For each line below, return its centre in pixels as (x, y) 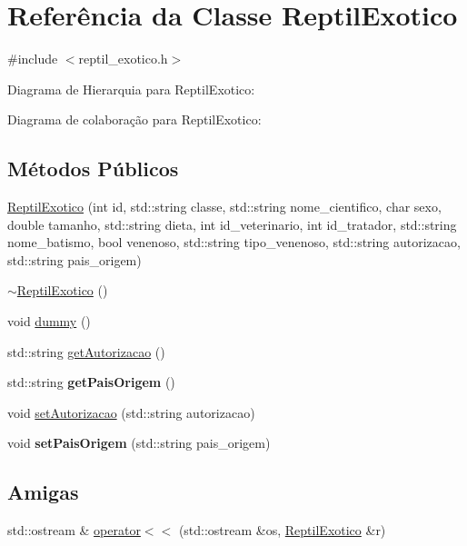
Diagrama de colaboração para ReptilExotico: (134, 119)
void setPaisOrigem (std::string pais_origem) (139, 443)
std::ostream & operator (74, 530)
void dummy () (49, 321)
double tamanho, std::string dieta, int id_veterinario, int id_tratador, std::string (232, 224)
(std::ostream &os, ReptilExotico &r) (282, 530)
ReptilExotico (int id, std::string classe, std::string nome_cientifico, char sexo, (224, 207)
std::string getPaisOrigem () (91, 382)
